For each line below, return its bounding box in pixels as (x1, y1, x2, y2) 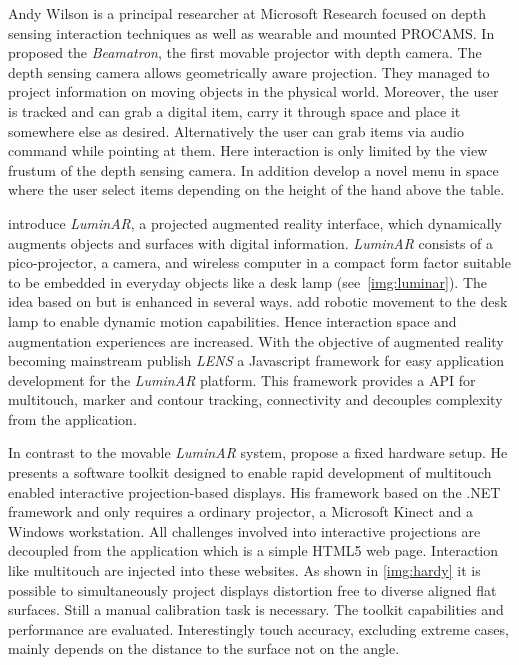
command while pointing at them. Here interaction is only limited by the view (8, 140, 488, 161)
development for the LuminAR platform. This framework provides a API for (8, 369, 476, 390)
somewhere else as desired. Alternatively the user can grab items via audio (8, 120, 464, 141)
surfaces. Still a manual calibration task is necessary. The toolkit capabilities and (8, 599, 504, 620)
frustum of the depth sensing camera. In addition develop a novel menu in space (8, 159, 499, 180)
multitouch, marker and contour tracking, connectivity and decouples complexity (8, 389, 503, 410)
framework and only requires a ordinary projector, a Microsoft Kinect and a (8, 501, 473, 522)
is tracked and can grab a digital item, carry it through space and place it (8, 100, 461, 121)
